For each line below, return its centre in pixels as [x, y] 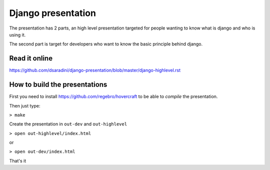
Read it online [31, 58]
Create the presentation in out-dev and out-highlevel [68, 124]
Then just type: [25, 105]
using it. [17, 34]
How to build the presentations [58, 85]
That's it [18, 160]
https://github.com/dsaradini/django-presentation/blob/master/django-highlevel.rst [95, 70]
